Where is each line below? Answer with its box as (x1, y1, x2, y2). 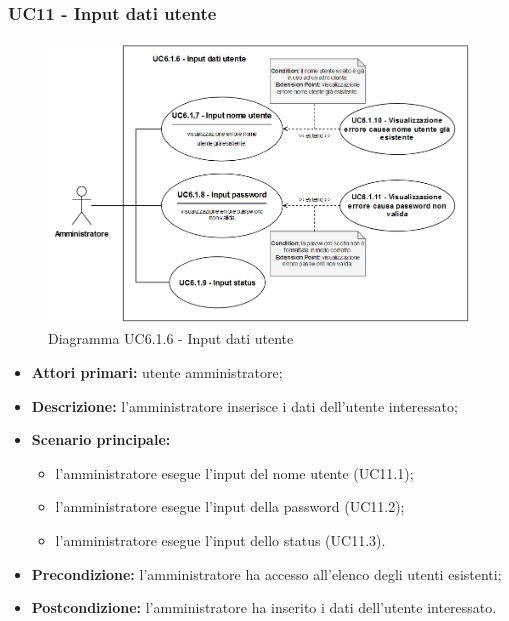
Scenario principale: (31, 429, 171, 450)
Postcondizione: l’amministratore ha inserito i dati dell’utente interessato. (31, 597, 497, 618)
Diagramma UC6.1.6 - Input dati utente (48, 328, 294, 349)
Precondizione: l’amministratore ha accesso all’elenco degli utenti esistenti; (31, 563, 502, 584)
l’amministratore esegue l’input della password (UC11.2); (55, 496, 405, 517)
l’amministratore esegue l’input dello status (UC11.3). (55, 530, 386, 551)
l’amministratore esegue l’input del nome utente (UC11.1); (55, 462, 414, 483)
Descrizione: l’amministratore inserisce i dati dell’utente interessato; (31, 395, 458, 416)
